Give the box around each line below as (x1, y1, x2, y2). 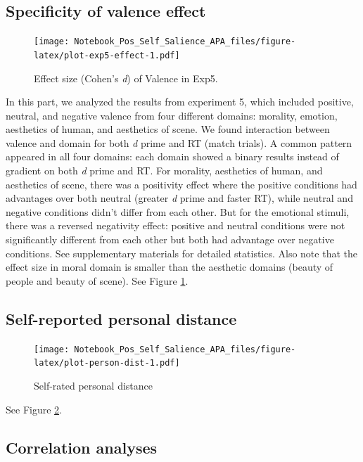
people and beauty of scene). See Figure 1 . (6, 273, 189, 288)
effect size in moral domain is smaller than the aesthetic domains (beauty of (6, 259, 333, 274)
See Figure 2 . (6, 402, 62, 416)
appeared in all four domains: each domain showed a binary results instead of (6, 149, 339, 164)
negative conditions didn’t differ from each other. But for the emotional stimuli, (6, 204, 350, 219)
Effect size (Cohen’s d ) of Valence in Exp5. (34, 70, 218, 85)
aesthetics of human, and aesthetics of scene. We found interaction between (6, 122, 330, 136)
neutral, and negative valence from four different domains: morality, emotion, (6, 108, 338, 122)
